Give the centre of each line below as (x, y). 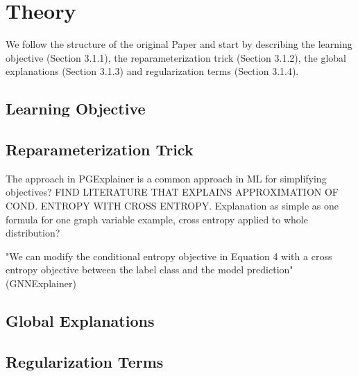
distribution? (33, 233)
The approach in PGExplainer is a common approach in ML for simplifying (166, 178)
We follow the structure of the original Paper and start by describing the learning (179, 44)
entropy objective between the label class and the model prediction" (150, 270)
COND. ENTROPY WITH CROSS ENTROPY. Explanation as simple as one (172, 206)
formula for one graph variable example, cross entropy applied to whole (157, 219)
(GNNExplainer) (41, 283)
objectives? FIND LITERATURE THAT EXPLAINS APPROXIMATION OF (172, 192)
